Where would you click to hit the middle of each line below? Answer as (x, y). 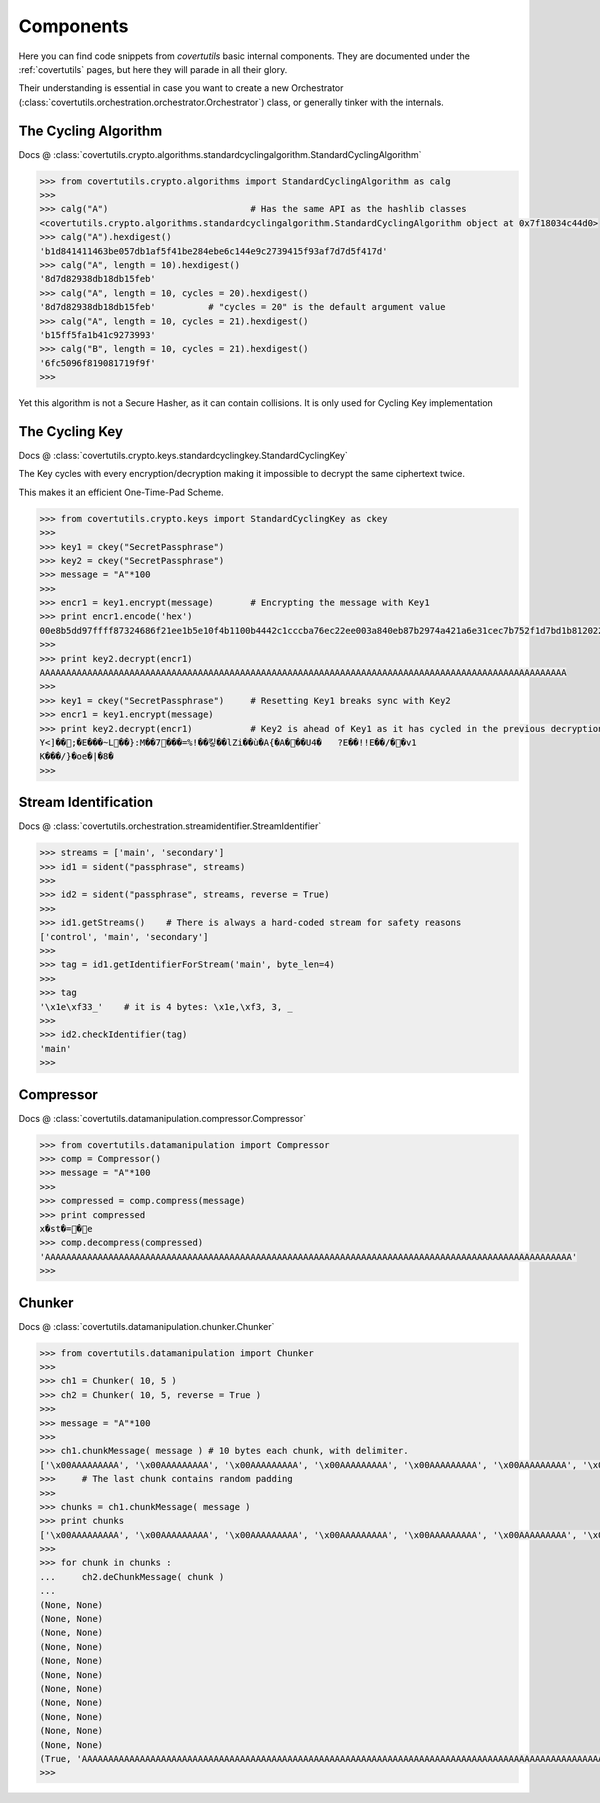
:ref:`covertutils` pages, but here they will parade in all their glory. (153, 69)
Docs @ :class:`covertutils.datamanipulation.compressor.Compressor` (162, 1118)
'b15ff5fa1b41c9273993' (98, 334)
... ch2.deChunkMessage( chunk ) (132, 1576)
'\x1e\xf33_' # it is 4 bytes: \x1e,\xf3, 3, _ (166, 1006)
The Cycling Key (71, 431)
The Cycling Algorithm (90, 130)
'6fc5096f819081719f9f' (98, 363)
